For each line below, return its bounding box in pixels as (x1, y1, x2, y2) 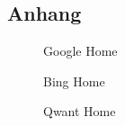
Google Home (43, 41, 118, 60)
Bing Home (43, 71, 105, 90)
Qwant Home (43, 102, 116, 121)
